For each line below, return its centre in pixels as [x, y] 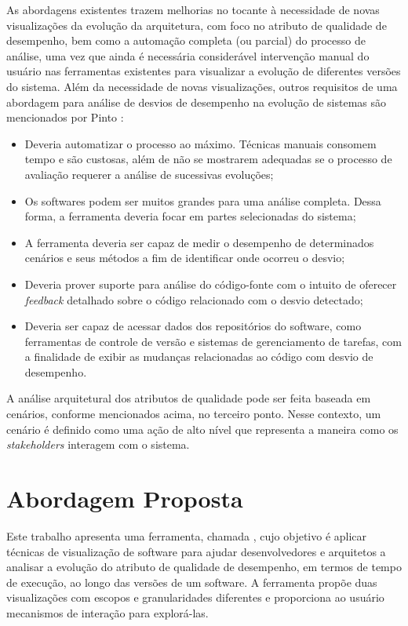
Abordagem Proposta [125, 499]
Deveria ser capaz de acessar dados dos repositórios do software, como [193, 326]
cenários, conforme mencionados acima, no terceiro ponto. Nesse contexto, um [194, 414]
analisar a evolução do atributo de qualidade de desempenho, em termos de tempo [204, 567]
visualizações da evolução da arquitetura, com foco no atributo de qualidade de [197, 25]
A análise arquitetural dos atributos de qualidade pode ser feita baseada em [189, 398]
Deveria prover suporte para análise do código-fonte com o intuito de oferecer [211, 284]
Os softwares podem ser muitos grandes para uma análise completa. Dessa [203, 200]
